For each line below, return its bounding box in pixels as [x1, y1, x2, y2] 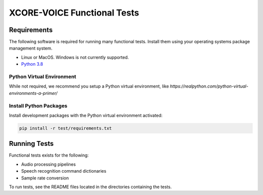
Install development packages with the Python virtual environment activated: [9, 112, 163, 118]
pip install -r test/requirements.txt [19, 125, 112, 131]
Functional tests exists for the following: [9, 152, 89, 158]
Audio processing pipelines [21, 161, 76, 167]
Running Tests [9, 140, 54, 148]
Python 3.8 [21, 61, 43, 67]
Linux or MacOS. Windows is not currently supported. [21, 54, 129, 60]
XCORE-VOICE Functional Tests [9, 7, 139, 18]
